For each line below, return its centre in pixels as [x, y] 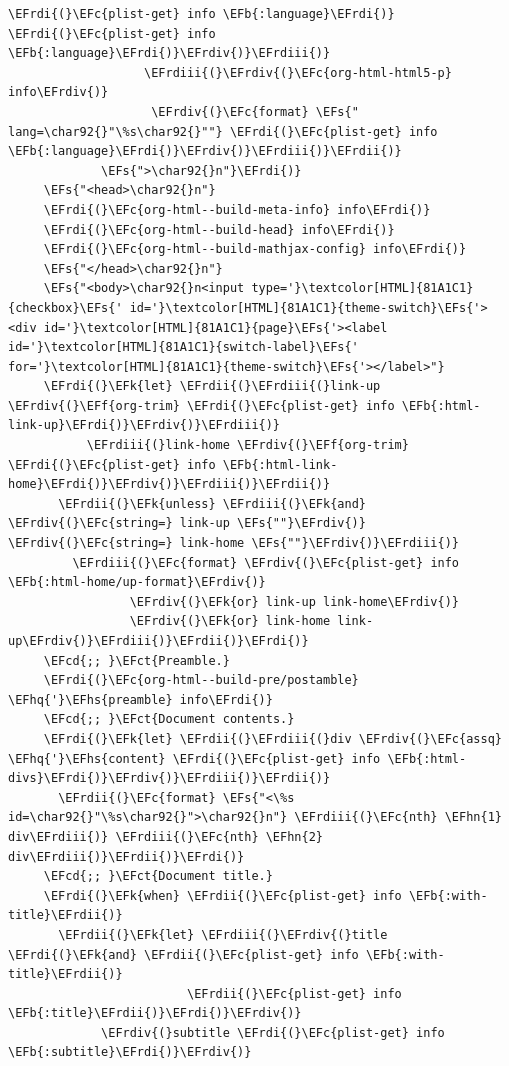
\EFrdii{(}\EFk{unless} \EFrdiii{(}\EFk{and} [212, 503]
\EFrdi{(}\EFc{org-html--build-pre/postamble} [201, 680]
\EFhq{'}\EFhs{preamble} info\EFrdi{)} [140, 699]
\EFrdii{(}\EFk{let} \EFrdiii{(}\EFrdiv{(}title [223, 934]
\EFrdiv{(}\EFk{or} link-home [230, 621]
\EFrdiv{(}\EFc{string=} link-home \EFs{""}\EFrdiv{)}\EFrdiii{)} [234, 543]
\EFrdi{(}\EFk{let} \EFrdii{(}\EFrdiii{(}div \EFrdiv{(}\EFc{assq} [272, 738]
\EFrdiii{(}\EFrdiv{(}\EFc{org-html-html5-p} [298, 72]
